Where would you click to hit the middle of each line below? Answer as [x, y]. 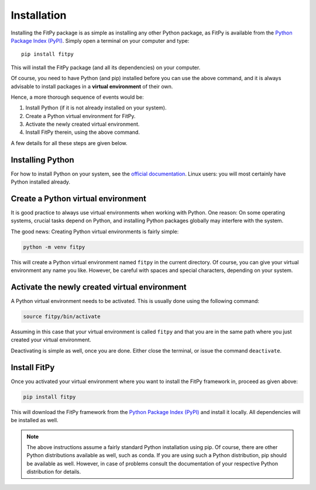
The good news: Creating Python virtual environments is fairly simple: [95, 232]
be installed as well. [35, 420]
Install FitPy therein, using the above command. [83, 132]
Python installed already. [40, 182]
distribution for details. [54, 472]
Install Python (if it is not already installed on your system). [96, 108]
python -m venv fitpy [54, 247]
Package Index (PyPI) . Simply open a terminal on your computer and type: [100, 40]
